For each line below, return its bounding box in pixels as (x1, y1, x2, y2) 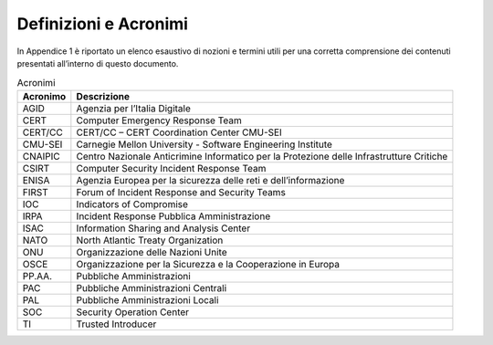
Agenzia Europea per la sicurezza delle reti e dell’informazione (76, 173, 345, 186)
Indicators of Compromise (76, 197, 189, 210)
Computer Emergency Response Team (76, 114, 242, 127)
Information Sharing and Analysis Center (76, 222, 251, 235)
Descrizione (76, 89, 131, 102)
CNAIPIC (22, 150, 61, 162)
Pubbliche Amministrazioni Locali (76, 293, 219, 306)
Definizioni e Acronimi (16, 14, 189, 34)
